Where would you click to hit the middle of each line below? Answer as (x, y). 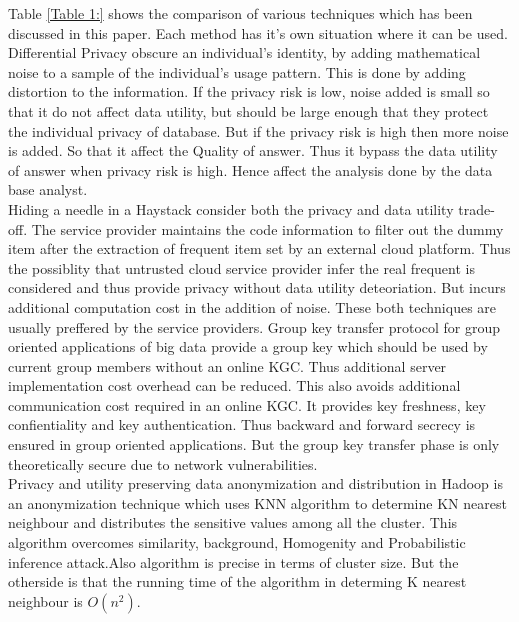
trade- (476, 208)
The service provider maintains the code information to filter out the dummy (267, 228)
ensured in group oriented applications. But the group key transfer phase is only (254, 444)
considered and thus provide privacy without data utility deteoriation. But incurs (257, 287)
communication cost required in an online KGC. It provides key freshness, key (247, 404)
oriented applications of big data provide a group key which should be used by (248, 346)
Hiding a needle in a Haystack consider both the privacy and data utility (231, 208)
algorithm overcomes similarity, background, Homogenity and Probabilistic (237, 542)
